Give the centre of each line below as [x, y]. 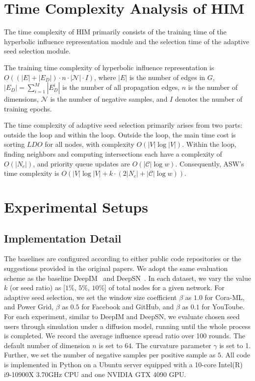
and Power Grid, [29, 307]
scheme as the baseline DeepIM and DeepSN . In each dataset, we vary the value [127, 278]
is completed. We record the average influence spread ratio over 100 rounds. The [125, 336]
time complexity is [32, 173]
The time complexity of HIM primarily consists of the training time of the [115, 32]
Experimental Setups [76, 207]
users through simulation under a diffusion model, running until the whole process [127, 326]
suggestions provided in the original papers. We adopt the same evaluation [116, 268]
